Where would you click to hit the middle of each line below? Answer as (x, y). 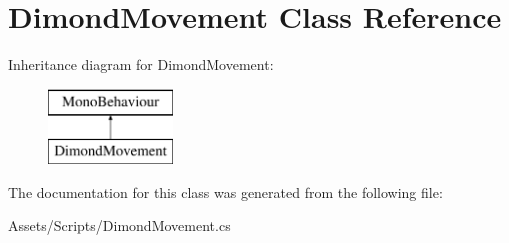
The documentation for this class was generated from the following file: (225, 191)
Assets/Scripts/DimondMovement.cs (119, 225)
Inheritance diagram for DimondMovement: (141, 64)
